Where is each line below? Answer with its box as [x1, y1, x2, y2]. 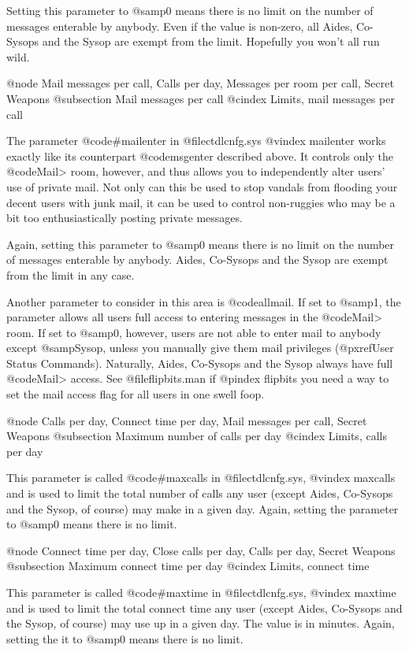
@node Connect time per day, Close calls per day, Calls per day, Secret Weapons [6, 542, 396, 558]
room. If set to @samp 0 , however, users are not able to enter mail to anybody [6, 324, 381, 340]
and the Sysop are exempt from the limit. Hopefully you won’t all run [42, 33, 380, 50]
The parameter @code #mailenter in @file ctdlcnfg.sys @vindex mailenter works [6, 132, 386, 149]
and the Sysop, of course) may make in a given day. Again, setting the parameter [6, 500, 399, 517]
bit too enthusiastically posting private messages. [6, 209, 243, 226]
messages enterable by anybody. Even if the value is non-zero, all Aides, [6, 17, 353, 34]
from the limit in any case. [6, 266, 135, 283]
